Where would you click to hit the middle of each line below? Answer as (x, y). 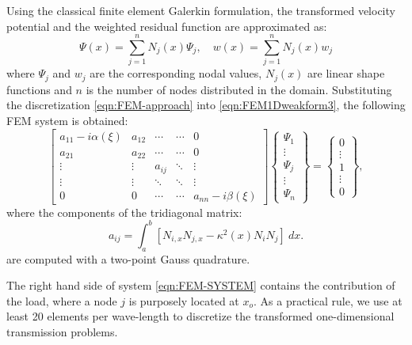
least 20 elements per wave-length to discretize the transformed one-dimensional (200, 316)
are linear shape (346, 73)
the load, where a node (62, 300)
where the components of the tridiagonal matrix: (124, 212)
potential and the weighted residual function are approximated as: (167, 26)
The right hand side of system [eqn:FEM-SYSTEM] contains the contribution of (201, 285)
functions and (39, 89)
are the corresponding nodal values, (176, 73)
